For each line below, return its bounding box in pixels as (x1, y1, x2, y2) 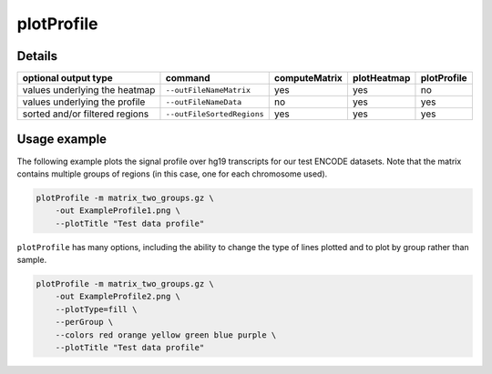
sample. (16, 255, 47, 266)
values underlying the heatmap (22, 84, 156, 96)
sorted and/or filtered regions (22, 107, 149, 120)
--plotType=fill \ (55, 304, 138, 314)
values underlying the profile (22, 96, 146, 108)
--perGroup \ (55, 317, 114, 328)
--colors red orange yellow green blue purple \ (55, 329, 277, 340)
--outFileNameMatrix (165, 85, 251, 95)
